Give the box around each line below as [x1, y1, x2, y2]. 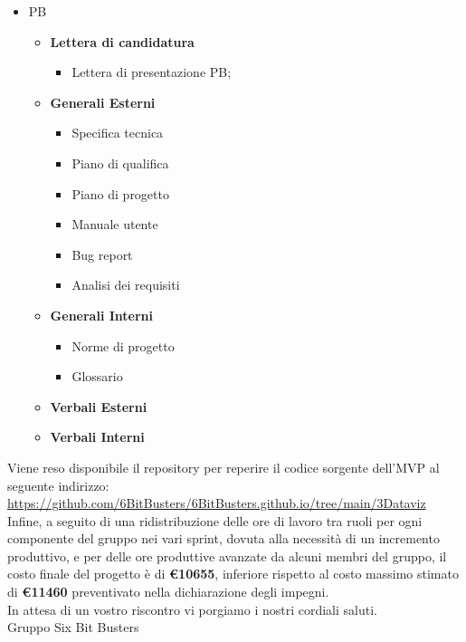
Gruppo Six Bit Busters [7, 618, 139, 637]
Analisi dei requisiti [71, 275, 180, 294]
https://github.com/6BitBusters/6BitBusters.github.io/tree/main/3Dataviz [7, 493, 426, 513]
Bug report [71, 244, 133, 264]
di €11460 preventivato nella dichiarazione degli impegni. [7, 582, 329, 601]
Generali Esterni [50, 92, 156, 111]
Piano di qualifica [71, 153, 169, 172]
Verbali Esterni [50, 397, 147, 416]
